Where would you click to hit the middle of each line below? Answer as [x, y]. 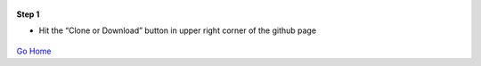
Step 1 [28, 14]
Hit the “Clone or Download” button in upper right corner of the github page [177, 30]
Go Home [34, 51]
